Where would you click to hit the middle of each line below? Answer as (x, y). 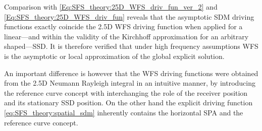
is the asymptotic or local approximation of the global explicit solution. (114, 56)
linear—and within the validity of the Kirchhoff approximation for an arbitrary (126, 36)
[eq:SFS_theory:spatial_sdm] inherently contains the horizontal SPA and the (124, 112)
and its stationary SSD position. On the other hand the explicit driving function (128, 103)
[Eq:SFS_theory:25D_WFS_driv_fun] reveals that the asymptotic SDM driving (129, 16)
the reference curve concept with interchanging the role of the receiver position (126, 92)
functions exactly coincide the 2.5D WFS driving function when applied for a (123, 26)
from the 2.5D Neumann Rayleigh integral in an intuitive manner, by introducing (130, 83)
